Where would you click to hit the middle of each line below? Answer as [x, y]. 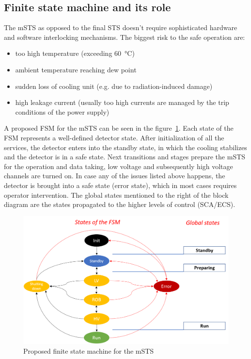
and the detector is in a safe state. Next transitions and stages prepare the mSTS [125, 157]
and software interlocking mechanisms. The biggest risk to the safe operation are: [125, 37]
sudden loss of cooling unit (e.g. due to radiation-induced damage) [114, 86]
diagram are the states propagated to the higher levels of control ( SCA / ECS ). [120, 204]
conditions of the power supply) [62, 111]
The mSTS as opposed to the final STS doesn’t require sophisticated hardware [121, 27]
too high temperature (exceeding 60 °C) [75, 53]
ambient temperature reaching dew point [76, 69]
